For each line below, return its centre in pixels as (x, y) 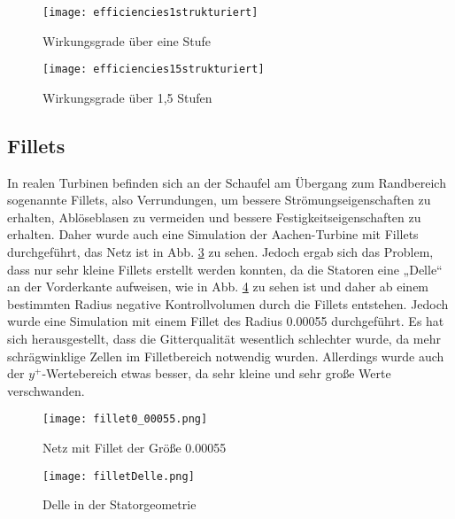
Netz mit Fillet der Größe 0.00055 (135, 448)
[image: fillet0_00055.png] (125, 419)
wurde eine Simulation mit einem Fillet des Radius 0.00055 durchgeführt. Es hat (226, 321)
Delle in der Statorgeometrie (120, 504)
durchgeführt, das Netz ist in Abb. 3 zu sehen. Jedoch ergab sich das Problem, (220, 252)
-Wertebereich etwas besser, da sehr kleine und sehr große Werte (216, 373)
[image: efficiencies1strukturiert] (150, 12)
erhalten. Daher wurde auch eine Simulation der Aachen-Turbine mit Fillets (213, 234)
